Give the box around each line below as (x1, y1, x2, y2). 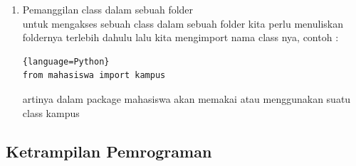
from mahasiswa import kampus (22, 70, 166, 81)
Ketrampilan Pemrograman (6, 140, 212, 162)
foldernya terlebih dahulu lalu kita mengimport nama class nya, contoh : (22, 30, 339, 45)
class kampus (22, 105, 80, 120)
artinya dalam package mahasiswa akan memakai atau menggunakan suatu (22, 91, 351, 106)
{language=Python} (22, 56, 110, 67)
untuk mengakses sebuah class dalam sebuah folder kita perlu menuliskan (22, 16, 343, 31)
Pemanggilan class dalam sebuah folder (22, 2, 194, 16)
